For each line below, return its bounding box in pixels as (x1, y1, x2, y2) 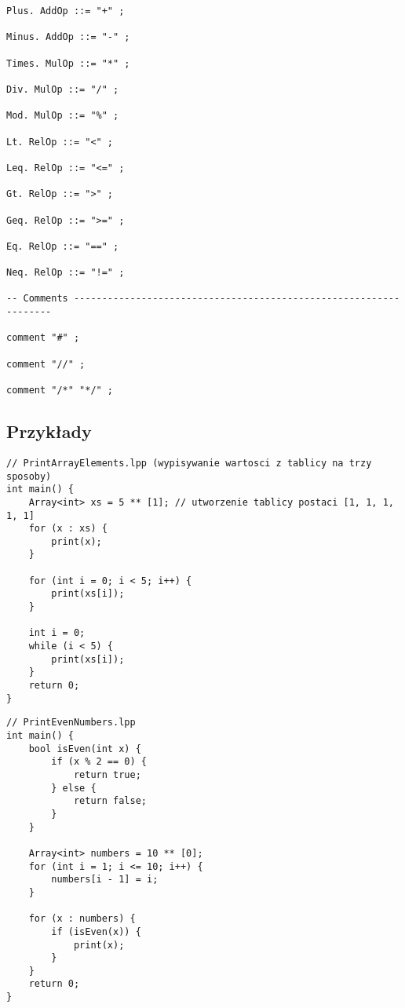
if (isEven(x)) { (51, 926, 141, 937)
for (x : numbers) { (28, 913, 136, 925)
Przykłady (6, 419, 92, 444)
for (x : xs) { (28, 523, 108, 535)
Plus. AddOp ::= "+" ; (6, 5, 125, 16)
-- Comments (6, 293, 68, 305)
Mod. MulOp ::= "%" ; (6, 110, 119, 122)
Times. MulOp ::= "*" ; (6, 57, 130, 69)
